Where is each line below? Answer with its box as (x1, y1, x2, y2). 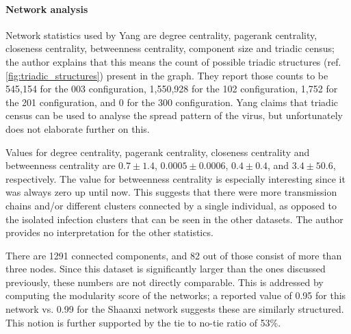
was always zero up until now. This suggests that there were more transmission (5, 185, 337, 199)
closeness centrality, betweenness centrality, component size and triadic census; (5, 41, 335, 55)
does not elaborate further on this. (5, 121, 150, 136)
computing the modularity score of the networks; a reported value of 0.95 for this (5, 288, 346, 303)
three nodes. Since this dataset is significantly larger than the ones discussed (5, 261, 326, 276)
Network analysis (5, 1, 88, 16)
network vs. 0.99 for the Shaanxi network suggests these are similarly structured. (5, 302, 344, 316)
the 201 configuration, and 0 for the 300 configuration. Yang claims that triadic (5, 94, 339, 109)
